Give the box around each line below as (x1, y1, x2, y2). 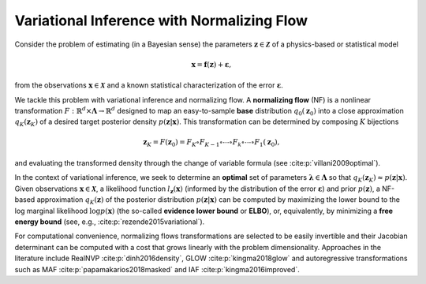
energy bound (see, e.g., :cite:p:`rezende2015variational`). (14, 217, 205, 226)
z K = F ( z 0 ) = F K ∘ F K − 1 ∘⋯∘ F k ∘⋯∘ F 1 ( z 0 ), (143, 138, 280, 149)
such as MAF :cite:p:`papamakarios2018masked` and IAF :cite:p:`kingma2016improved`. (14, 264, 300, 274)
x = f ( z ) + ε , (191, 60, 232, 69)
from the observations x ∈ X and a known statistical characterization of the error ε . (14, 80, 283, 90)
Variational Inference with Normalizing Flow (14, 12, 308, 29)
